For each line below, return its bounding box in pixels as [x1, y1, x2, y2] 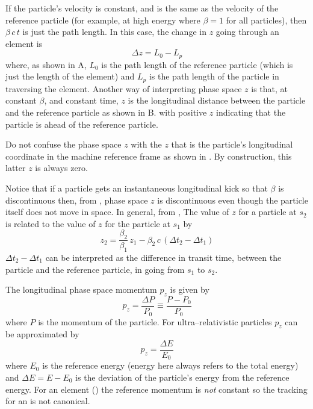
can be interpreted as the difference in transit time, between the [45, 251, 282, 264]
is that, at [251, 82, 288, 95]
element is [5, 37, 43, 49]
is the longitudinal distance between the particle [128, 94, 306, 107]
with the [131, 138, 162, 151]
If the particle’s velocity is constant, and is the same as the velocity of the [5, 2, 279, 14]
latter [5, 161, 26, 174]
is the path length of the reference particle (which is [101, 58, 293, 70]
